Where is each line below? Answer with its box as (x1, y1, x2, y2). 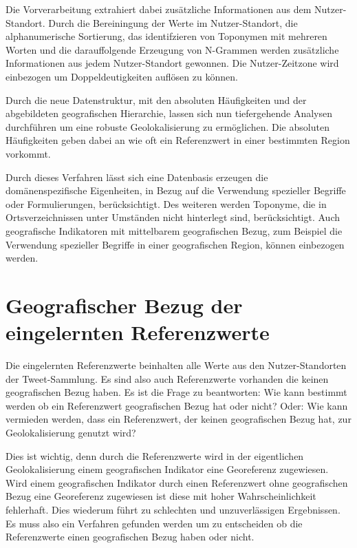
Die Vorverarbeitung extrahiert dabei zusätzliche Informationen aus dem (6, 2, 312, 16)
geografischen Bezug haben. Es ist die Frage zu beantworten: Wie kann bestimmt (6, 385, 347, 399)
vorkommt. (6, 146, 51, 160)
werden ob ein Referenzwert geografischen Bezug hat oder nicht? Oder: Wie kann (6, 398, 348, 412)
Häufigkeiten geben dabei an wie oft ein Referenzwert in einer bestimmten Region (6, 133, 350, 147)
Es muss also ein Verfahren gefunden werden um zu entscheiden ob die (6, 516, 303, 530)
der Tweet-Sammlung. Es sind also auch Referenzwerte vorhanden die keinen (6, 371, 329, 386)
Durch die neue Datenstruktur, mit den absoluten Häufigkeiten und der (6, 92, 307, 107)
